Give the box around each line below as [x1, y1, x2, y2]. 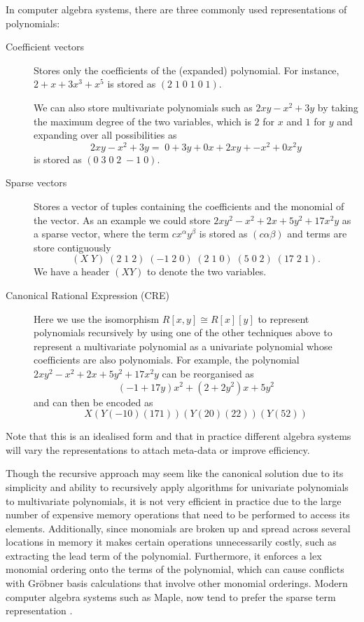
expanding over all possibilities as [34, 127, 177, 142]
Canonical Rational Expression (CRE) [6, 287, 169, 302]
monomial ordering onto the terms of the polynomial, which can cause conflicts [6, 562, 344, 576]
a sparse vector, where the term [34, 226, 169, 241]
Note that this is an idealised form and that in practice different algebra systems [6, 429, 351, 443]
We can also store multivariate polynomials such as [34, 99, 253, 114]
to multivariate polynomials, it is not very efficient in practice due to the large [6, 493, 342, 508]
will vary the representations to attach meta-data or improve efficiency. [6, 442, 310, 457]
